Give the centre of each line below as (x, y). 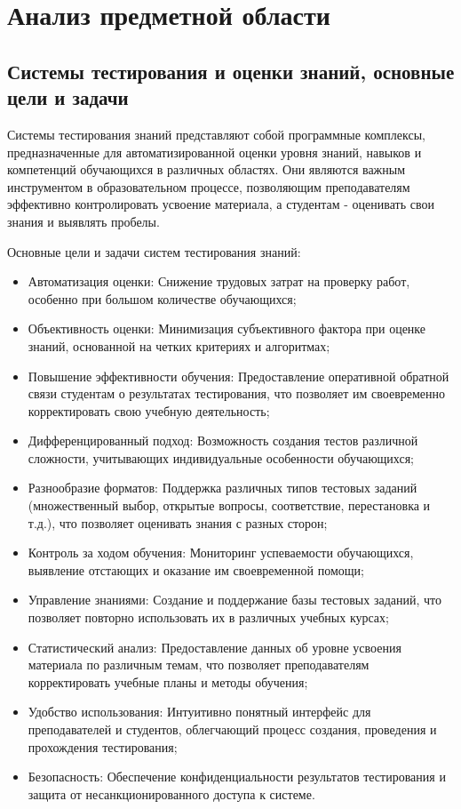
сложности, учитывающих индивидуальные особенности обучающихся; (221, 457)
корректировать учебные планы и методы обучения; (168, 681)
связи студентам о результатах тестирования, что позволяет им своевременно (237, 393)
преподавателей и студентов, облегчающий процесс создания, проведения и (232, 729)
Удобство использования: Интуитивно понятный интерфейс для (199, 712)
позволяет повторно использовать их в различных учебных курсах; (208, 617)
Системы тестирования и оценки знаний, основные (231, 71)
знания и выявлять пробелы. (83, 221)
